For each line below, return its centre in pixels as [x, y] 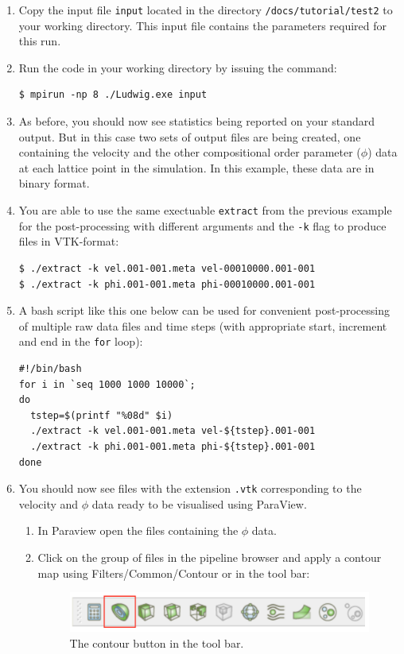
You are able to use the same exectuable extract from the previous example [205, 210]
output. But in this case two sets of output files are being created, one [190, 136]
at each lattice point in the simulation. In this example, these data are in [196, 167]
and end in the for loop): [81, 341]
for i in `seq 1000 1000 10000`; [107, 384]
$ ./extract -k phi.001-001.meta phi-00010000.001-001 [167, 284]
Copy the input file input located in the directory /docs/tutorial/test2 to [206, 10]
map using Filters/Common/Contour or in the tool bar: [174, 573]
